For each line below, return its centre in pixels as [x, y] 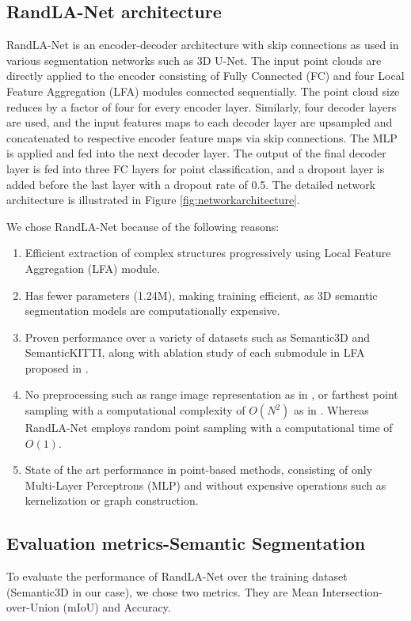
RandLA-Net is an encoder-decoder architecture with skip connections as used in [203, 45]
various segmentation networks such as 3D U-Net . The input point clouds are [194, 60]
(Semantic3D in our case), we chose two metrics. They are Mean [163, 591]
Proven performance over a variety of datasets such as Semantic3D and [198, 337]
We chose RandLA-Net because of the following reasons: [143, 226]
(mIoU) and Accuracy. [117, 607]
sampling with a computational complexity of [135, 410]
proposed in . [57, 367]
